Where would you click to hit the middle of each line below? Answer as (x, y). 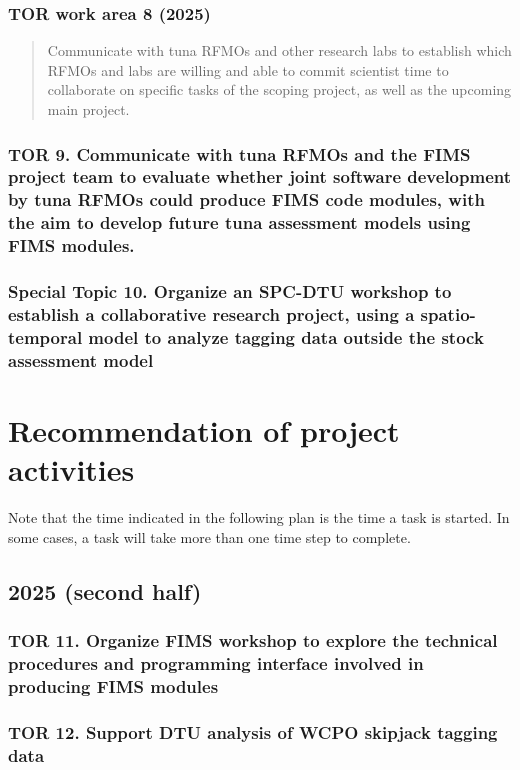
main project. (88, 109)
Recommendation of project (204, 429)
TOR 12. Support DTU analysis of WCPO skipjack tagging (253, 731)
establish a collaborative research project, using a (211, 313)
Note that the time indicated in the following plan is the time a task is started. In (259, 517)
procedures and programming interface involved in (216, 662)
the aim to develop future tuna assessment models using (239, 222)
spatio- (448, 313)
